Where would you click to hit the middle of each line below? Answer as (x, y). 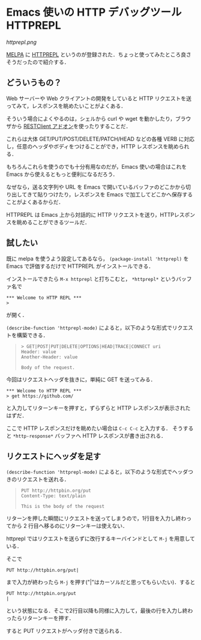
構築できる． (32, 335)
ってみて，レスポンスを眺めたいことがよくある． (66, 106)
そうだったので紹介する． (38, 62)
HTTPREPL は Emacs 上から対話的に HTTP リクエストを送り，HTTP (90, 214)
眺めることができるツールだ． (53, 222)
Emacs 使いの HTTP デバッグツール (94, 12)
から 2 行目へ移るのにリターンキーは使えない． (69, 526)
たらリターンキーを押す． (43, 618)
